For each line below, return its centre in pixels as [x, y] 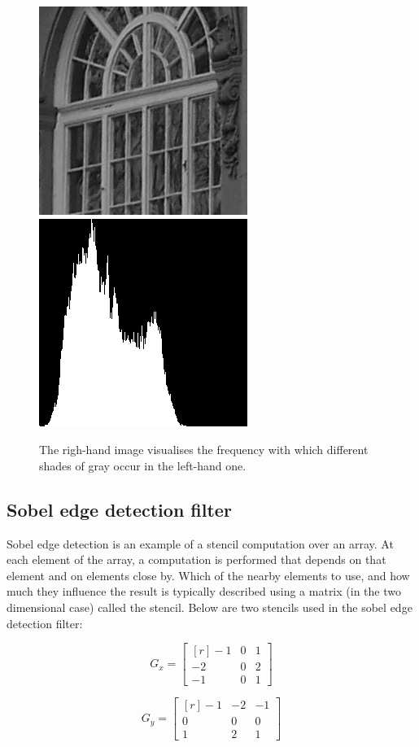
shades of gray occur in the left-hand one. [143, 465]
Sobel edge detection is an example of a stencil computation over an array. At [200, 543]
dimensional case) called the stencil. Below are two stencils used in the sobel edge [209, 607]
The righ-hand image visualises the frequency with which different [204, 450]
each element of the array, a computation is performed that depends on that [196, 559]
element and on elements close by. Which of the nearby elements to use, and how [208, 575]
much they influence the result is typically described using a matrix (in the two [204, 591]
